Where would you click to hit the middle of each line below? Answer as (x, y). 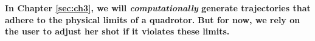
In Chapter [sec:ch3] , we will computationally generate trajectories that (158, 8)
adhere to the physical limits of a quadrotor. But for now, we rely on (153, 19)
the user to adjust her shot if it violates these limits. (117, 31)
